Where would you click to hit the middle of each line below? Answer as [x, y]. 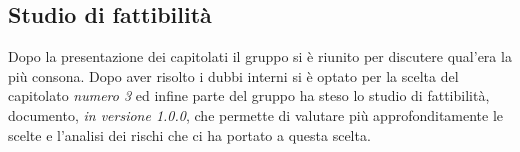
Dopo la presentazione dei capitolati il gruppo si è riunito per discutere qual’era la [260, 56]
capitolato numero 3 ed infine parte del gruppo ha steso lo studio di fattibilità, [249, 95]
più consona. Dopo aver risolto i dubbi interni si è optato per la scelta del [233, 75]
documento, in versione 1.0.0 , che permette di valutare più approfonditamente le [256, 114]
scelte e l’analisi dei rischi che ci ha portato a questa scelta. [189, 134]
